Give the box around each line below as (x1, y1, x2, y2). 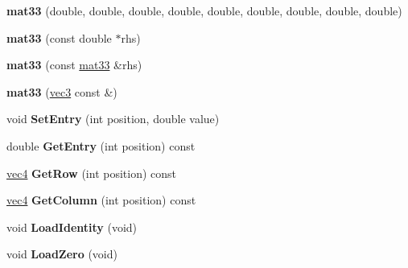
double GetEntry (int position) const (6, 137, 196, 154)
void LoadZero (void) (6, 245, 117, 262)
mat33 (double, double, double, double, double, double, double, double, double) (6, 2, 402, 19)
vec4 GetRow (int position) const (6, 164, 177, 181)
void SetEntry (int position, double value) (6, 110, 220, 127)
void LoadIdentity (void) (6, 218, 138, 235)
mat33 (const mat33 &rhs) (6, 56, 142, 73)
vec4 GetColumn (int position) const (6, 192, 196, 208)
